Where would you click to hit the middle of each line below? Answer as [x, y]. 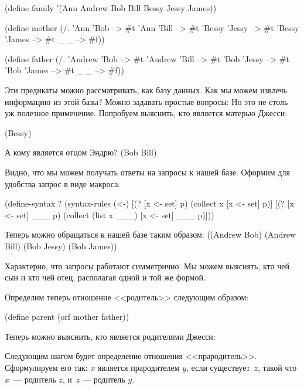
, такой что [277, 368]
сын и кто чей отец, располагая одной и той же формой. [105, 277]
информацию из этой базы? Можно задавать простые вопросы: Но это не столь [146, 101]
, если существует [218, 368]
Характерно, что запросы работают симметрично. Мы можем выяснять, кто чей [147, 265]
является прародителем [139, 368]
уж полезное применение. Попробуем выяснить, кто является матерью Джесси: [146, 113]
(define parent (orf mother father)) [67, 317]
